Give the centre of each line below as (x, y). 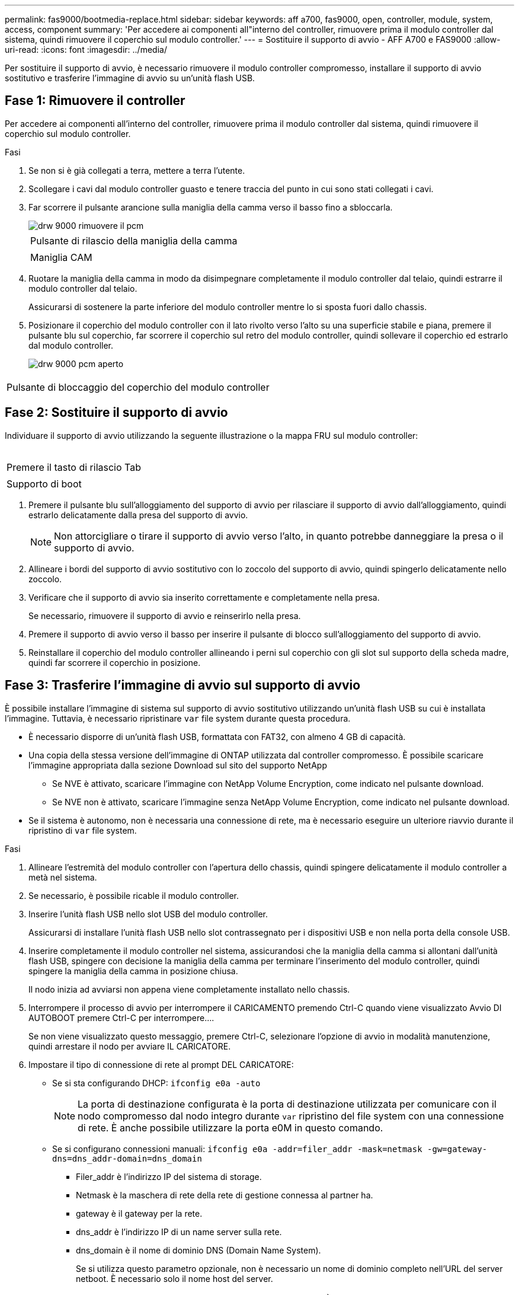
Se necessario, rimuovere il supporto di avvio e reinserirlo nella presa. (165, 615)
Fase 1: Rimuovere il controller (95, 101)
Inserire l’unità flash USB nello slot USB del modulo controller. (148, 914)
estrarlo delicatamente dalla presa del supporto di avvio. (138, 515)
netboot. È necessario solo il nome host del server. (174, 1278)
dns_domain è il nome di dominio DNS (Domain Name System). (198, 1250)
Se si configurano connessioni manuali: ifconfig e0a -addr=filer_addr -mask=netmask (237, 1149)
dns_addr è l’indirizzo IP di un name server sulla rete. (179, 1232)
